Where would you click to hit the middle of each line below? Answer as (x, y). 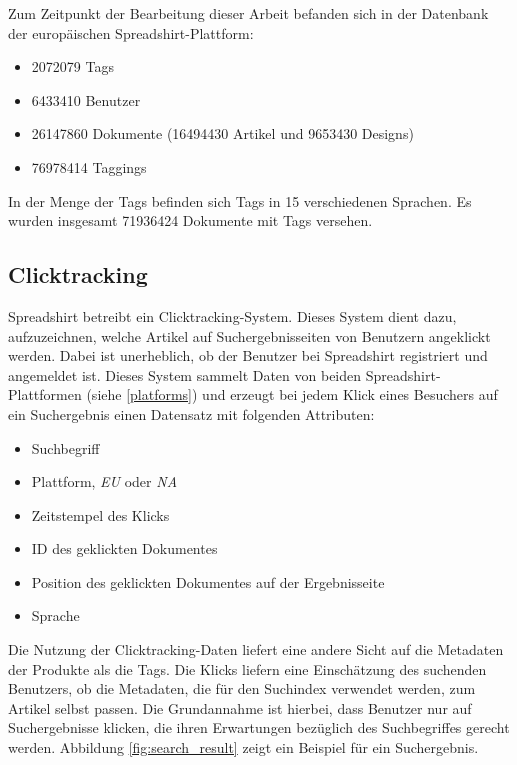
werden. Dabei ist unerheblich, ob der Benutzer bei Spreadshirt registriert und (248, 355)
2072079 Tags (72, 66)
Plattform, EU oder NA (104, 481)
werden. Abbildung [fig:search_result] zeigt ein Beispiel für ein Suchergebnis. (243, 747)
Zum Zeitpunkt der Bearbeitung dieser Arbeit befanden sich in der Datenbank (248, 13)
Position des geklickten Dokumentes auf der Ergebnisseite (208, 581)
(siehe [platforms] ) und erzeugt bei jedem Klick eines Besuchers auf (292, 394)
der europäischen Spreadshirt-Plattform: (131, 32)
